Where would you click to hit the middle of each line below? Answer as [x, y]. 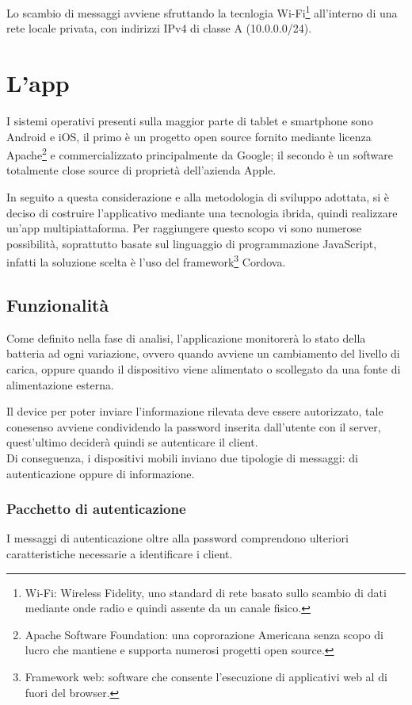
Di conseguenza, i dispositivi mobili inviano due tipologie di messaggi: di [182, 457]
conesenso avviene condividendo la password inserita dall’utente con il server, [194, 426]
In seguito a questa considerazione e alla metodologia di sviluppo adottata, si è [198, 197]
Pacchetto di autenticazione [96, 509]
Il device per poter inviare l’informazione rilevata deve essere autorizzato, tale [195, 411]
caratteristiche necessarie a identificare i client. [120, 553]
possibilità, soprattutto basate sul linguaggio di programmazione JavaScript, [192, 243]
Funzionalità [58, 305]
